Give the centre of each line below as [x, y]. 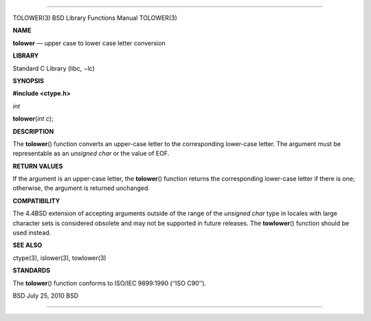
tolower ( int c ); [33, 119]
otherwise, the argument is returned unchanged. [81, 188]
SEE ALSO [27, 245]
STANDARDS [32, 270]
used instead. [32, 233]
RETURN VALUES [38, 166]
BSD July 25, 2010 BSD [46, 296]
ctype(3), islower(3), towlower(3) [59, 258]
